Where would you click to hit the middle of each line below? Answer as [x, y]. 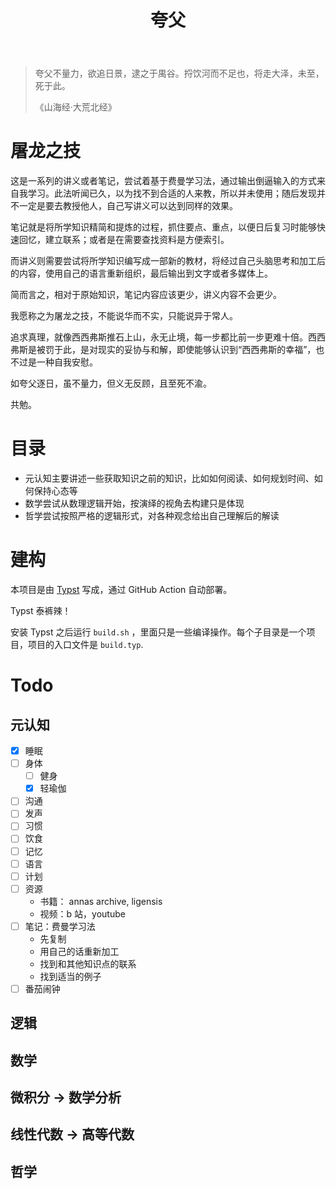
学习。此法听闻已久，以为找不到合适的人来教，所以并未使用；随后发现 [172, 193]
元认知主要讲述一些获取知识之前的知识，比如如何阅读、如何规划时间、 [169, 478]
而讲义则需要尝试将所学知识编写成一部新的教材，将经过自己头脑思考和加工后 [168, 261]
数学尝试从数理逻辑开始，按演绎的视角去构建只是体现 [134, 503]
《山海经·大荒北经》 [75, 107]
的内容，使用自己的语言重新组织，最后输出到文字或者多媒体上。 [141, 273]
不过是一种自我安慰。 [54, 362]
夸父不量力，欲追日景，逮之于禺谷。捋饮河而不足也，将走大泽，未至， [179, 73]
